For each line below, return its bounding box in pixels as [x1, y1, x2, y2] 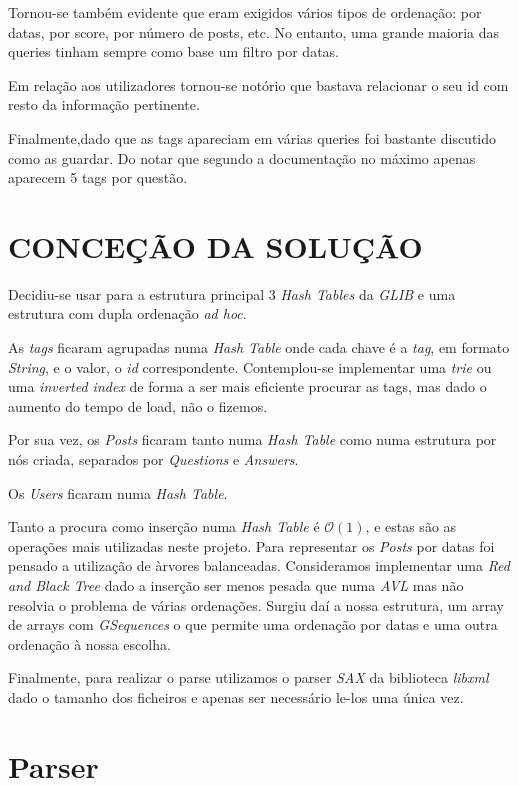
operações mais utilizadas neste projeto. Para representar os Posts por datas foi [8, 535, 495, 556]
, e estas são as [365, 516, 457, 537]
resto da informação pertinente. [8, 94, 200, 115]
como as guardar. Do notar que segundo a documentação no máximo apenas [8, 147, 476, 168]
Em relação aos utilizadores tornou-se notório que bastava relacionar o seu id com [8, 74, 509, 95]
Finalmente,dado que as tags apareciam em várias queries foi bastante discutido [8, 127, 497, 148]
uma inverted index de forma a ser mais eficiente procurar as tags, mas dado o [8, 376, 487, 397]
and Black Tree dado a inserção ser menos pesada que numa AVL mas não [8, 575, 464, 595]
